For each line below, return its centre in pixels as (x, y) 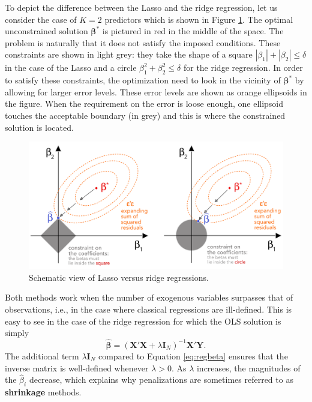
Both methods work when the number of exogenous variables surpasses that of (149, 297)
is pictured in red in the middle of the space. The (193, 31)
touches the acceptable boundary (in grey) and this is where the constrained (145, 115)
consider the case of (41, 19)
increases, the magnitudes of (248, 367)
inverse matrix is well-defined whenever (77, 367)
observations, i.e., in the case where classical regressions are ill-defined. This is (148, 309)
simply (17, 333)
